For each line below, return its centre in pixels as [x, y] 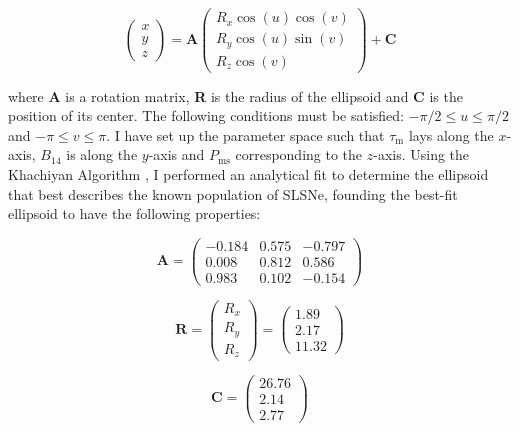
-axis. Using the [421, 154]
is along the [102, 154]
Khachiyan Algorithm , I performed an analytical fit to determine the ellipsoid [248, 174]
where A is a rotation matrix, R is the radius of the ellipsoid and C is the [235, 95]
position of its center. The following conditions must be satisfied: [206, 115]
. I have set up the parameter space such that [245, 134]
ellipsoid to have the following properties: [134, 213]
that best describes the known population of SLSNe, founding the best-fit [233, 193]
